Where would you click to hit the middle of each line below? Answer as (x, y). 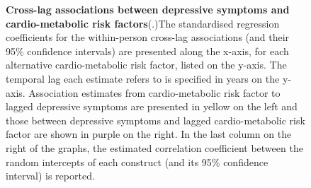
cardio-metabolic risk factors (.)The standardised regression (143, 23)
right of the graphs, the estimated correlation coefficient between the (154, 147)
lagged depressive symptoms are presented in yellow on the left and (152, 106)
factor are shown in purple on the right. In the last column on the (149, 134)
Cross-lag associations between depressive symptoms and (148, 9)
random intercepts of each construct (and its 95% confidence (137, 161)
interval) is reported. (50, 176)
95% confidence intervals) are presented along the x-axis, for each (147, 51)
